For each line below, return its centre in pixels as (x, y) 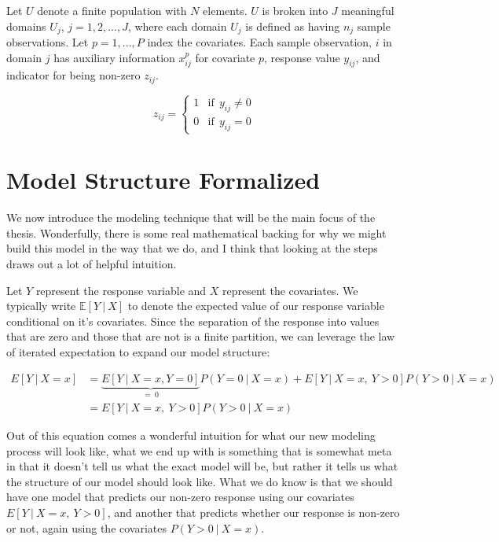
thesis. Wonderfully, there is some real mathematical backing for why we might (196, 232)
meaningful (368, 10)
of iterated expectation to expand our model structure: (138, 351)
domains (26, 26)
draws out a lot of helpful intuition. (92, 263)
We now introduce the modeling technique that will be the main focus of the (191, 218)
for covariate (225, 57)
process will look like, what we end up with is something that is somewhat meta (199, 450)
